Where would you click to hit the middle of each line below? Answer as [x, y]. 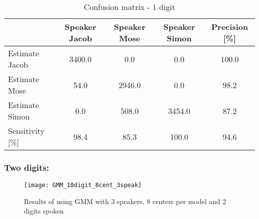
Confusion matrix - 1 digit [129, 7]
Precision [230, 27]
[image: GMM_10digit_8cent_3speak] [83, 185]
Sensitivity [26, 131]
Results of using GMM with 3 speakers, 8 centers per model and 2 [125, 201]
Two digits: [27, 167]
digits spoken [44, 211]
